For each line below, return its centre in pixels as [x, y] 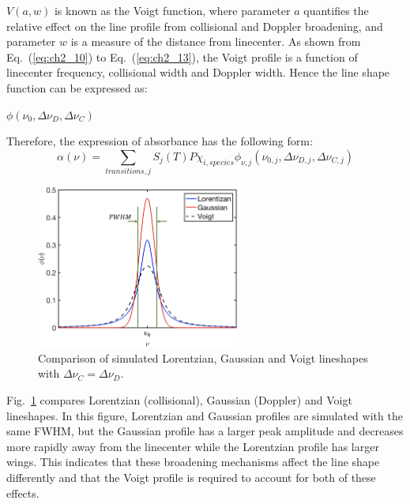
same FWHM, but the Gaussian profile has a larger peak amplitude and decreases [205, 431]
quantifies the [336, 10]
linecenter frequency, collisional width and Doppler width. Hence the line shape [198, 72]
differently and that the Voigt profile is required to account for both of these [191, 477]
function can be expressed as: [77, 87]
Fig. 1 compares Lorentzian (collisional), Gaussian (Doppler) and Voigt [179, 400]
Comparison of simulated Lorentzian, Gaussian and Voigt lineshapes [203, 357]
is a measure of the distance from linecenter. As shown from [216, 41]
